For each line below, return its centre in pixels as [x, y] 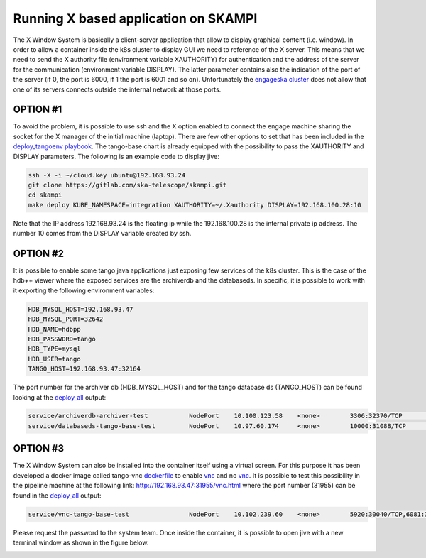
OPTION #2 [38, 253]
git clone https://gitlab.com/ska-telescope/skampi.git [127, 185]
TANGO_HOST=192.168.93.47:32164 [84, 369]
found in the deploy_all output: [58, 495]
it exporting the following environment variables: [84, 290]
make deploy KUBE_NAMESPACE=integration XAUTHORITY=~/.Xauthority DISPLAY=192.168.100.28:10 [195, 205]
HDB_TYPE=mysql [54, 349]
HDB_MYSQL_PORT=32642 [66, 319]
